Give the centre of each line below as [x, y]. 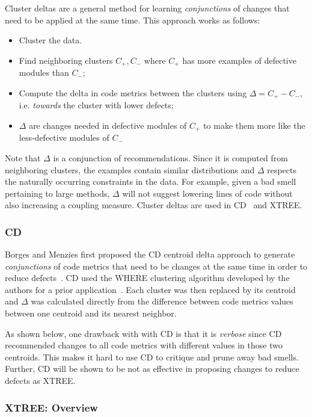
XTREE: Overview [51, 407]
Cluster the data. [50, 40]
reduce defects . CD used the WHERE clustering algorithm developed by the [147, 278]
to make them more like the [254, 125]
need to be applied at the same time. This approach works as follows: [133, 20]
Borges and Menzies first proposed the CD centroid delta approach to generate [150, 254]
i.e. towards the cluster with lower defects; [96, 105]
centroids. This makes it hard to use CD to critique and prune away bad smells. [152, 357]
